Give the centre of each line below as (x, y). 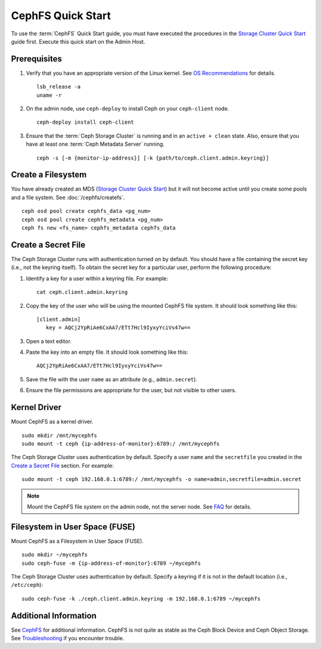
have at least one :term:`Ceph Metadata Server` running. (95, 144)
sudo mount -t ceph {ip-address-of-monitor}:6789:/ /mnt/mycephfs (121, 443)
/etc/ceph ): (27, 585)
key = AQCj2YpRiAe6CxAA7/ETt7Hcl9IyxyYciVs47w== (118, 328)
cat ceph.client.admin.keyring (82, 292)
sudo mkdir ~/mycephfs (55, 555)
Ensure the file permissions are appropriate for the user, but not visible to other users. (131, 390)
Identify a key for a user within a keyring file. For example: (97, 278)
